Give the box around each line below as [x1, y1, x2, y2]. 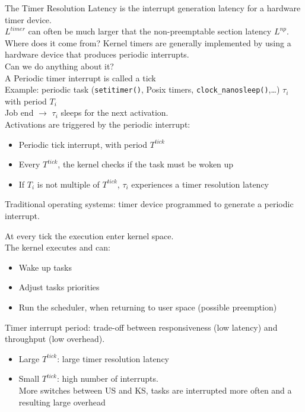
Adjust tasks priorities [18, 281, 100, 293]
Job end [5, 106, 34, 119]
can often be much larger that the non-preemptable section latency [28, 25, 272, 37]
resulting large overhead [18, 395, 106, 408]
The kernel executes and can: [5, 241, 110, 253]
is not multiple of [37, 178, 100, 190]
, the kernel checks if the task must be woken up [58, 158, 234, 170]
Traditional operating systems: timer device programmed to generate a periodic [5, 198, 294, 210]
